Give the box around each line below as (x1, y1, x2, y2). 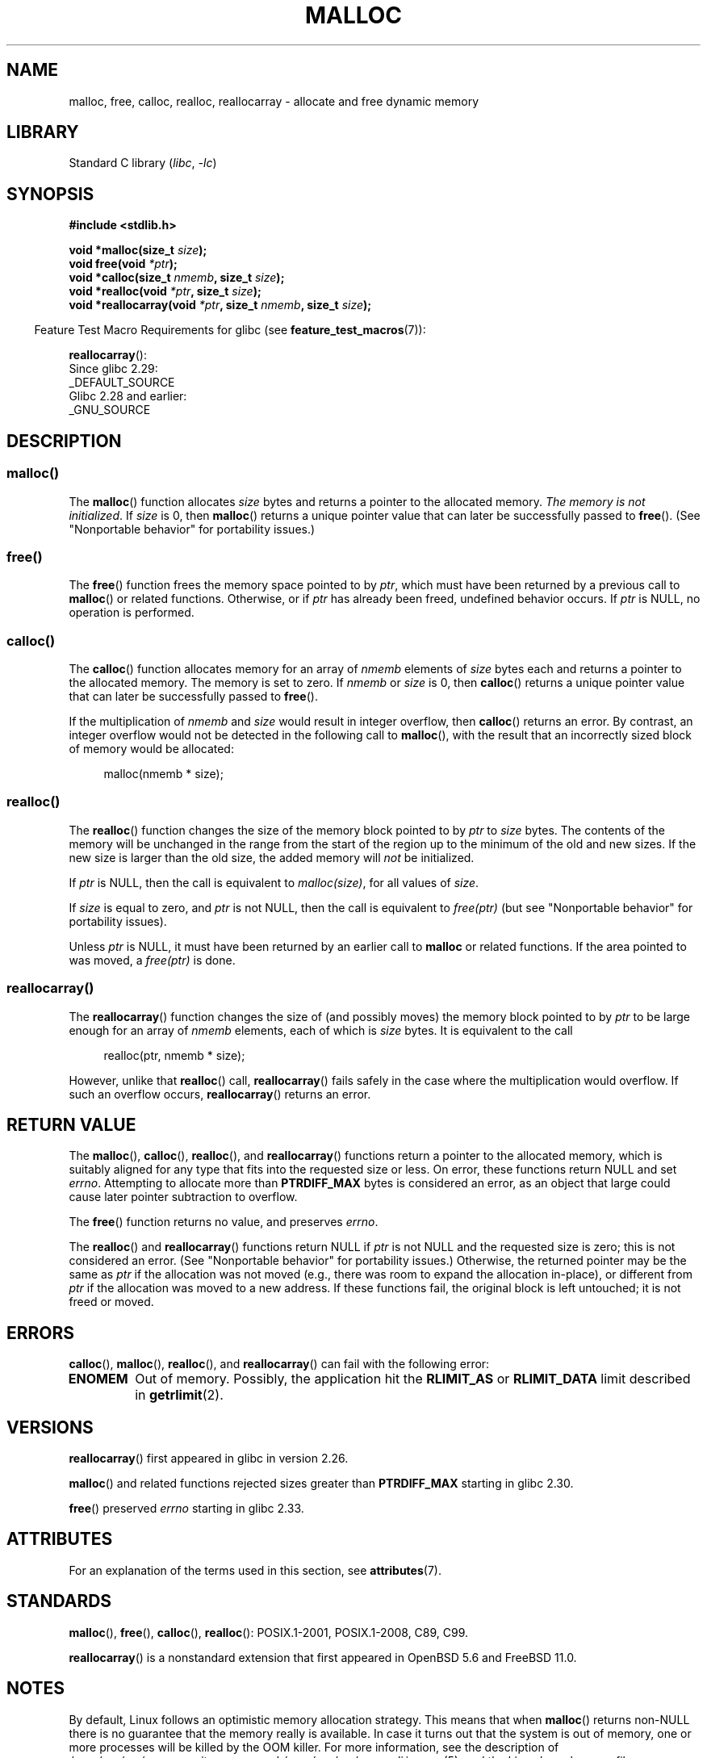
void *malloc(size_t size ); (69, 243, 207, 257)
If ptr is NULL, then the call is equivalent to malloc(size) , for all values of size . (69, 875, 479, 889)
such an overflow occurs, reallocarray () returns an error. (69, 1086, 371, 1101)
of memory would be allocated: (69, 742, 234, 756)
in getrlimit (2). (135, 1387, 224, 1404)
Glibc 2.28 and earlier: (69, 389, 187, 404)
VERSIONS (6, 1417, 94, 1438)
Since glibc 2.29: (69, 362, 158, 376)
